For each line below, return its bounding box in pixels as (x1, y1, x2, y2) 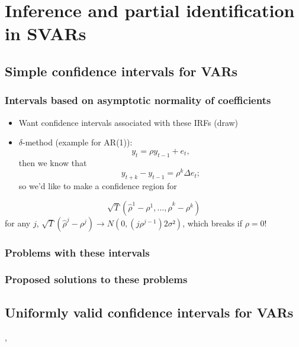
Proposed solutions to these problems (5, 272, 188, 287)
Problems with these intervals (5, 245, 150, 260)
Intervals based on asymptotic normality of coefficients (5, 93, 271, 108)
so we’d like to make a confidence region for (18, 180, 177, 192)
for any (5, 216, 31, 229)
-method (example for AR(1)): (22, 136, 133, 148)
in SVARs (5, 21, 86, 46)
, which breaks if (182, 216, 242, 229)
